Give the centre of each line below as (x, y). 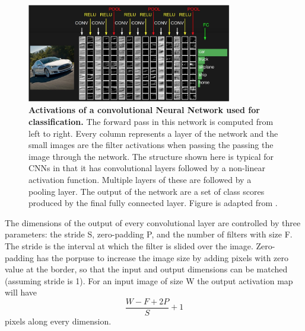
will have (21, 292)
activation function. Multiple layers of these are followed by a (140, 179)
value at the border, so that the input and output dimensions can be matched (146, 269)
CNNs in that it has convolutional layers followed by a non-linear (147, 168)
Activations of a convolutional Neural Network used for (144, 110)
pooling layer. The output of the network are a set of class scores (147, 191)
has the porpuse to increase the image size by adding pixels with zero (163, 257)
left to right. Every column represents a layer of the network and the (153, 133)
